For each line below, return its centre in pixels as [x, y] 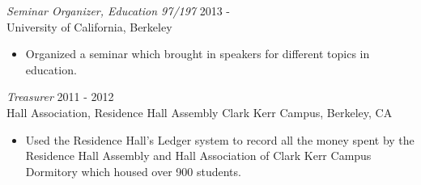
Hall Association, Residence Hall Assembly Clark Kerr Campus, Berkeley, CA [200, 112]
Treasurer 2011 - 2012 [60, 97]
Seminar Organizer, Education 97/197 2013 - [119, 11]
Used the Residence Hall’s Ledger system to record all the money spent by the [220, 139]
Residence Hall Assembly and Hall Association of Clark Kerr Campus [198, 156]
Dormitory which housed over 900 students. [133, 171]
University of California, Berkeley [89, 26]
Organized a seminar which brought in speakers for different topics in [198, 54]
